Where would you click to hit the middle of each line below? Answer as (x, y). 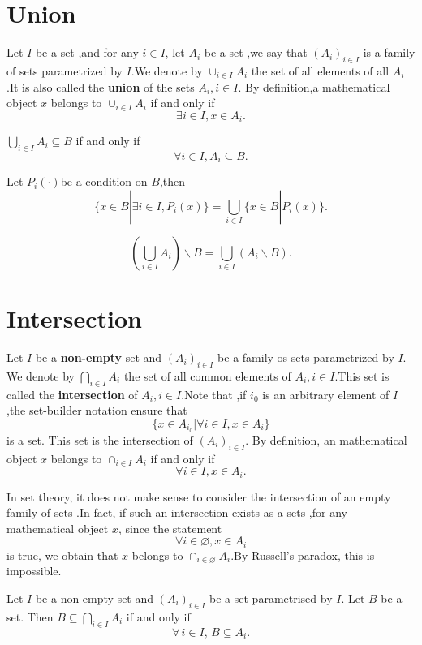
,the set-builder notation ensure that (97, 410)
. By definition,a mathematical (314, 86)
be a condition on (104, 181)
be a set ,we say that (256, 52)
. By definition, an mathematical (326, 439)
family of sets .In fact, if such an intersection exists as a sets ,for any (177, 512)
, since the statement (170, 528)
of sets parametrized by (65, 70)
